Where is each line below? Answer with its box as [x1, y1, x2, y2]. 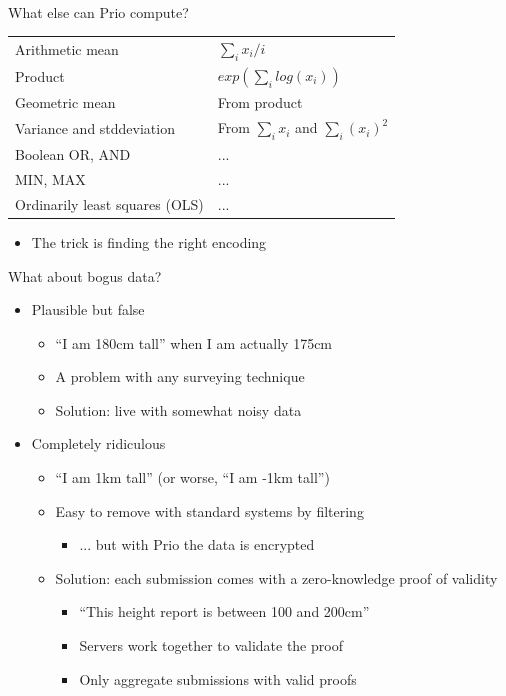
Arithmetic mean [15, 39, 119, 60]
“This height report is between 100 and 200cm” [79, 601, 370, 622]
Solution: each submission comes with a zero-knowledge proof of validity [55, 567, 498, 588]
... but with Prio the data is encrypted [79, 534, 315, 555]
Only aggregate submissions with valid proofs [79, 668, 357, 689]
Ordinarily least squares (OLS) [15, 193, 204, 214]
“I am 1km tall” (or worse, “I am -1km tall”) [55, 467, 330, 488]
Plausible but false [31, 299, 145, 320]
